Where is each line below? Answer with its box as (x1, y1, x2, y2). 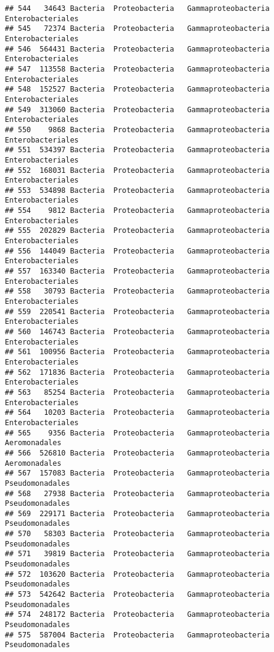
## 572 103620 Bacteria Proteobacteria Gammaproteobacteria (5, 570, 270, 579)
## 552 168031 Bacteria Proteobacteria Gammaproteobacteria (5, 166, 270, 175)
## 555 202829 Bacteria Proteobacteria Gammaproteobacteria (5, 226, 270, 235)
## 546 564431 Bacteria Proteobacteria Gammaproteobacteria (5, 44, 270, 53)
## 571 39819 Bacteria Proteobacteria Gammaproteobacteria (5, 549, 270, 559)
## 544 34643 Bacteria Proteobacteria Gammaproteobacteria (5, 4, 270, 13)
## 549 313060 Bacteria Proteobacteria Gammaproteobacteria (5, 105, 270, 114)
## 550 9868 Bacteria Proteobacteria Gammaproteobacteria (5, 125, 270, 134)
